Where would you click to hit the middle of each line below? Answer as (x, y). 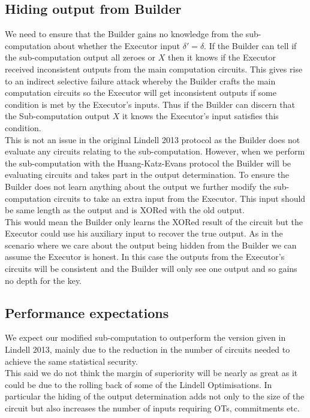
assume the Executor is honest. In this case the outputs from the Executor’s (145, 257)
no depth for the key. (43, 280)
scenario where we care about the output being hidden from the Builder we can (151, 245)
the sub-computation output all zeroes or (80, 57)
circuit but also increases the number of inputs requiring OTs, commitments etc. (152, 408)
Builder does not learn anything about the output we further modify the (138, 186)
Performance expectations (87, 312)
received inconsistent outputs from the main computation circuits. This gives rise (154, 69)
